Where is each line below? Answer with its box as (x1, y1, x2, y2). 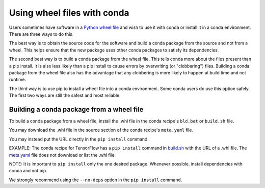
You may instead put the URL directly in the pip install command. (9, 136, 149, 142)
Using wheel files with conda (9, 7, 130, 18)
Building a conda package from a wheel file (9, 105, 144, 114)
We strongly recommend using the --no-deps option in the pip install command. (9, 177, 182, 183)
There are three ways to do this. (9, 31, 74, 37)
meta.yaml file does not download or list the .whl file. (9, 152, 116, 158)
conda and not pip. (9, 168, 48, 174)
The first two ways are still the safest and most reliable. (9, 93, 121, 98)
